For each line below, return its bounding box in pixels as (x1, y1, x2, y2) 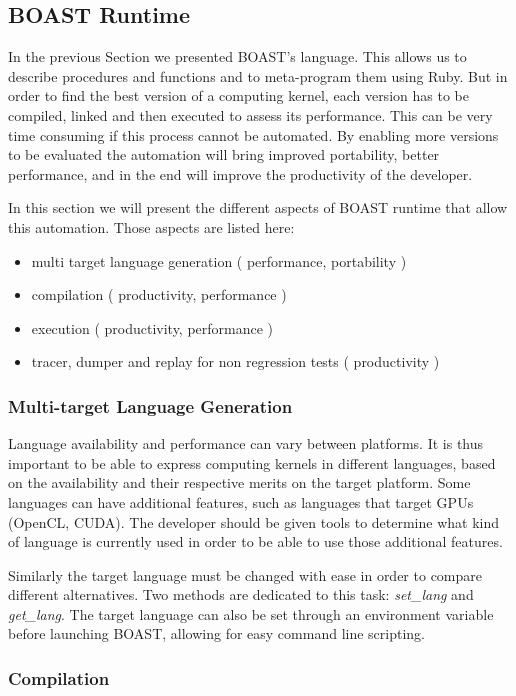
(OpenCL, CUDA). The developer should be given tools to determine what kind (8, 511, 500, 532)
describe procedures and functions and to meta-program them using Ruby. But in (8, 65, 508, 86)
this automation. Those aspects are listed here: (8, 216, 295, 237)
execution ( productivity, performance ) (31, 317, 274, 338)
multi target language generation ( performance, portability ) (31, 250, 407, 271)
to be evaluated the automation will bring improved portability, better (8, 144, 440, 165)
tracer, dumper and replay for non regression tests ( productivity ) (31, 351, 440, 372)
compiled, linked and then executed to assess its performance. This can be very (8, 104, 493, 125)
